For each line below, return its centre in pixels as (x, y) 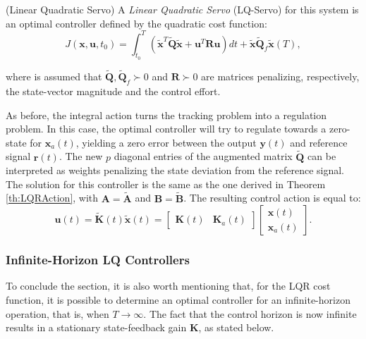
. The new (81, 156)
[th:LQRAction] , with (52, 198)
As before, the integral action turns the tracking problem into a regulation (166, 115)
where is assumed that (54, 76)
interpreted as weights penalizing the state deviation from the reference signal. (175, 170)
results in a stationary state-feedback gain (96, 327)
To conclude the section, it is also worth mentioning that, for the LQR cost (168, 286)
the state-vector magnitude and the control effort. (113, 91)
